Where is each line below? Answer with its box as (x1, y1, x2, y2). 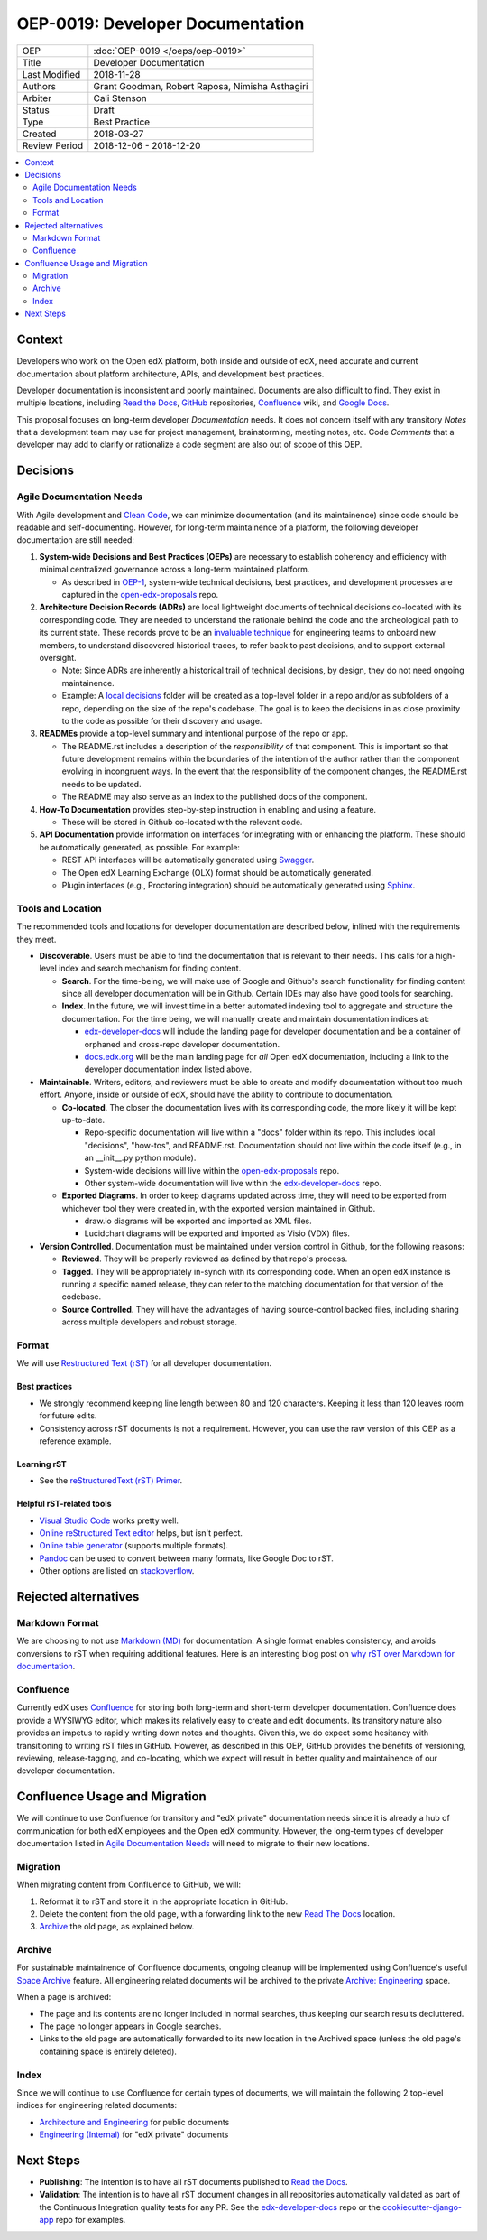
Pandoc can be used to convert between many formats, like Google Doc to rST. (39, 1553, 334, 1564)
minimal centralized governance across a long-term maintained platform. (39, 564, 310, 575)
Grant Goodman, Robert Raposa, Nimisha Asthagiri (93, 79, 308, 92)
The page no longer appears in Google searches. (39, 2021, 222, 2031)
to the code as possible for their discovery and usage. (61, 715, 262, 726)
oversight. (39, 652, 77, 663)
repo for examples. (55, 2215, 126, 2226)
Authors (22, 79, 56, 92)
